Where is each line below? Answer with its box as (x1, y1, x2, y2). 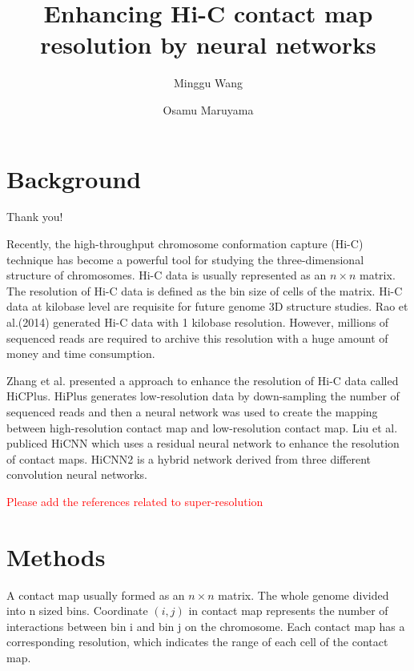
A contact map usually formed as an (6, 586, 185, 603)
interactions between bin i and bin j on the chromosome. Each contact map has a (6, 617, 405, 634)
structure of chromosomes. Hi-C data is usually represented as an (6, 267, 327, 283)
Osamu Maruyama (163, 101, 254, 118)
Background (6, 162, 142, 195)
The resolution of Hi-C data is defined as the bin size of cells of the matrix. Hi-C (6, 282, 403, 299)
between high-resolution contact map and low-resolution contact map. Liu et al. (6, 419, 398, 436)
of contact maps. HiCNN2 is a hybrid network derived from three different (6, 450, 371, 467)
